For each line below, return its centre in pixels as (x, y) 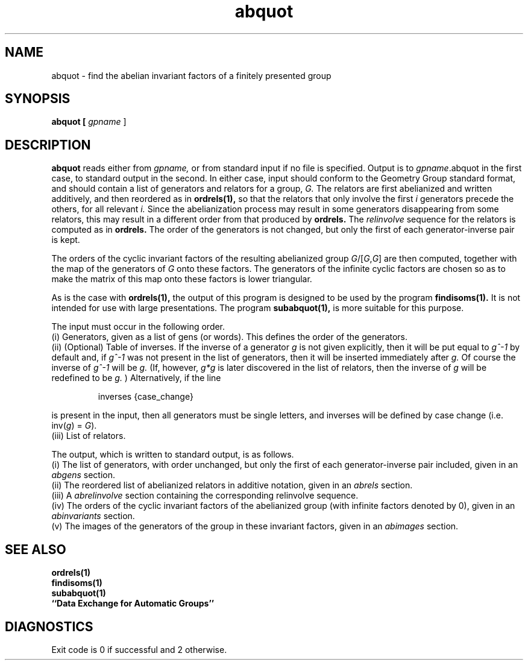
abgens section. (83, 475)
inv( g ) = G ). (74, 426)
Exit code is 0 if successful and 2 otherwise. (139, 649)
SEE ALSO (36, 549)
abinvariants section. (93, 516)
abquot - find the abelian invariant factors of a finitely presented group (191, 75)
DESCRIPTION (48, 145)
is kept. (66, 240)
